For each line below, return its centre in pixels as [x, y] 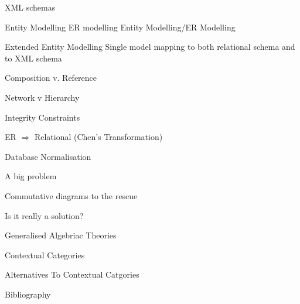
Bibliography [28, 294]
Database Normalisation [48, 156]
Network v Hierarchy [42, 97]
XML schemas [30, 7]
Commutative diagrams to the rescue [71, 195]
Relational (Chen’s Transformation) [98, 137]
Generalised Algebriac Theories [61, 235]
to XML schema [33, 58]
